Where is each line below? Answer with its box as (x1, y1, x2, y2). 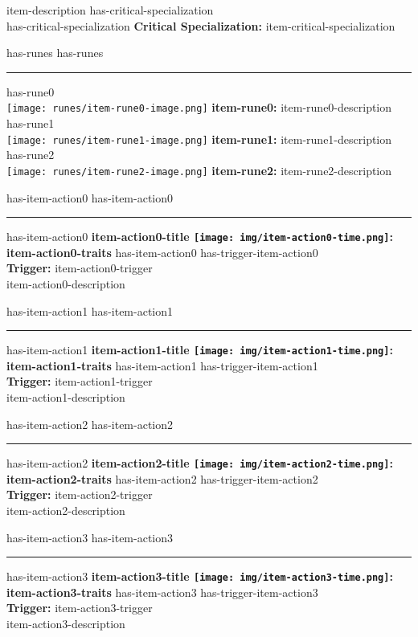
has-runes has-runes (6, 44, 104, 61)
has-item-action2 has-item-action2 (6, 415, 174, 432)
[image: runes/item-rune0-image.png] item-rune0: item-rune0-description (6, 99, 392, 116)
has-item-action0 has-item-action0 (6, 189, 174, 206)
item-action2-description (6, 502, 125, 519)
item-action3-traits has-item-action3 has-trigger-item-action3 (6, 583, 318, 600)
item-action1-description (6, 389, 125, 405)
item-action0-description (6, 275, 125, 292)
